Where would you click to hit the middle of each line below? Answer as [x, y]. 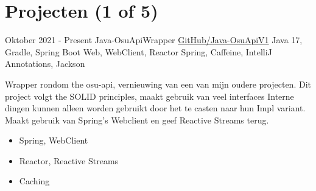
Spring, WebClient [54, 140]
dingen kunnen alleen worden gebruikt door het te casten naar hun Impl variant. [155, 108]
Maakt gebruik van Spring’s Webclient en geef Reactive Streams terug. [137, 120]
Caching [34, 181]
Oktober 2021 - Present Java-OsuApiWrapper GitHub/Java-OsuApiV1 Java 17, [154, 40]
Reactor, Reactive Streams [69, 160]
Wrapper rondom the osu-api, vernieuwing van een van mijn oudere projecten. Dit [158, 84]
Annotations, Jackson [45, 64]
